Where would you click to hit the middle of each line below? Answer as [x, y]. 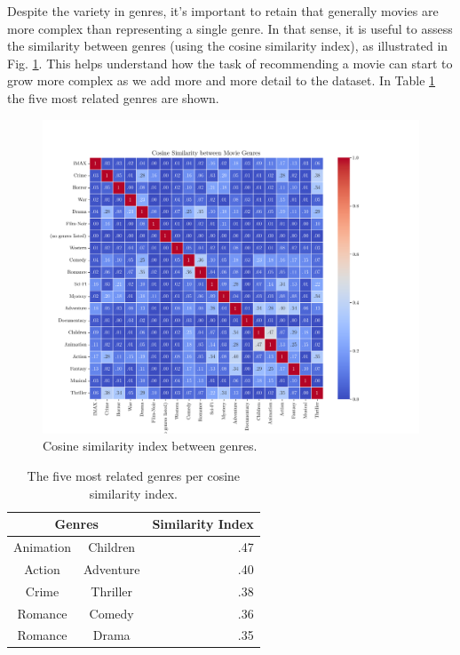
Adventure [111, 568]
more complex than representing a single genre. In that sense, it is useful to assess [230, 28]
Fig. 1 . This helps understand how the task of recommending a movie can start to [230, 63]
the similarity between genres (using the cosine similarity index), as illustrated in [228, 46]
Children [112, 546]
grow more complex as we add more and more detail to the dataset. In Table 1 [222, 80]
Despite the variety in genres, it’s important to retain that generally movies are [223, 11]
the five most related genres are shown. [113, 97]
